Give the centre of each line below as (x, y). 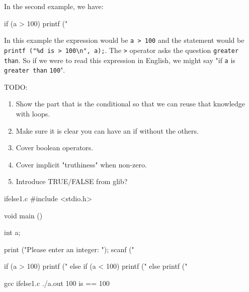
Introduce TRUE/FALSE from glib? (72, 181)
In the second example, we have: (54, 6)
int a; (12, 232)
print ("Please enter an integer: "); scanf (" (69, 249)
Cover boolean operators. (55, 148)
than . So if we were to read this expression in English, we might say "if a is (120, 60)
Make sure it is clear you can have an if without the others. (107, 130)
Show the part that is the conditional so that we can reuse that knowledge (131, 104)
